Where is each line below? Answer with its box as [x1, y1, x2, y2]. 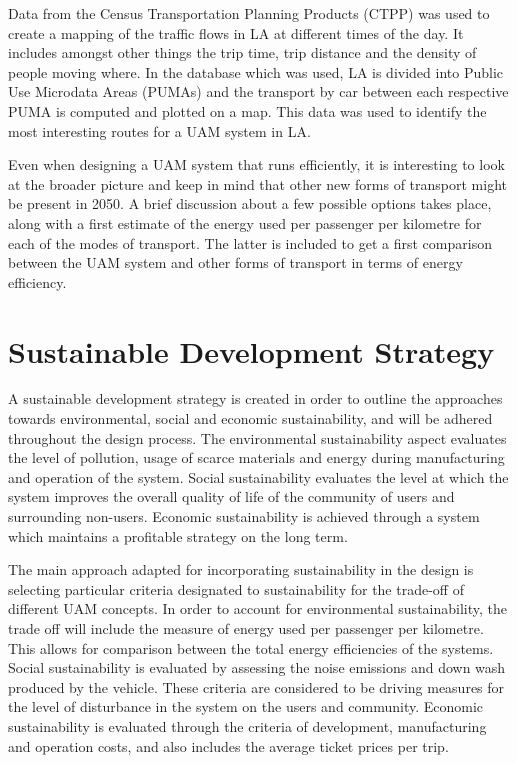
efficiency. [8, 271, 67, 292]
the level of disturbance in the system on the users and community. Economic [8, 696, 484, 717]
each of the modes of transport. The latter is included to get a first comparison [8, 232, 492, 253]
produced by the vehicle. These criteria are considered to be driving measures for [8, 676, 505, 697]
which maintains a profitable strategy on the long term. [8, 525, 348, 546]
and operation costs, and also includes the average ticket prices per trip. [8, 735, 449, 756]
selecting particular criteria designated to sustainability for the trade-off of [8, 578, 464, 599]
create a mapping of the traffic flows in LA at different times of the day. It [8, 22, 464, 43]
